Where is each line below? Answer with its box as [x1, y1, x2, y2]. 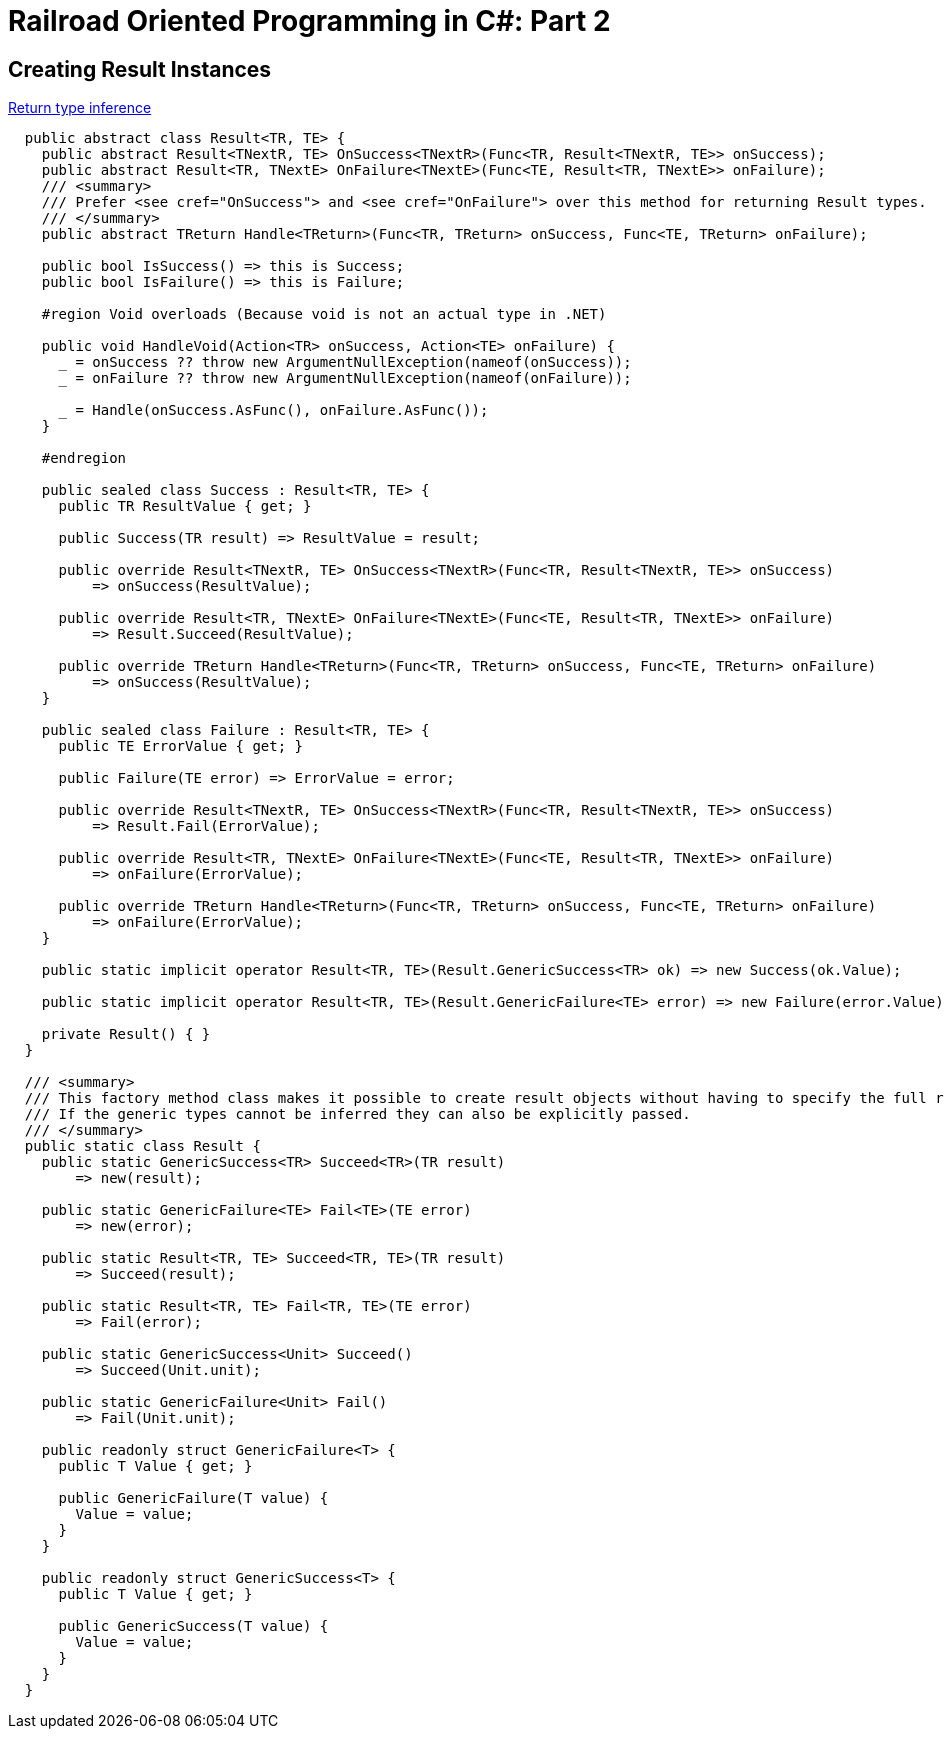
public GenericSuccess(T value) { [58, 1618, 329, 1635]
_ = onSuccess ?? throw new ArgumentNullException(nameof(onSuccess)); [58, 354, 632, 371]
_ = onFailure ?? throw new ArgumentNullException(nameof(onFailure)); [58, 370, 632, 387]
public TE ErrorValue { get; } [58, 738, 304, 755]
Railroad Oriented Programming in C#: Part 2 [8, 4, 611, 38]
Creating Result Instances [8, 56, 272, 82]
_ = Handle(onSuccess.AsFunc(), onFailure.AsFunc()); [58, 402, 489, 419]
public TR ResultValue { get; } [58, 498, 312, 515]
